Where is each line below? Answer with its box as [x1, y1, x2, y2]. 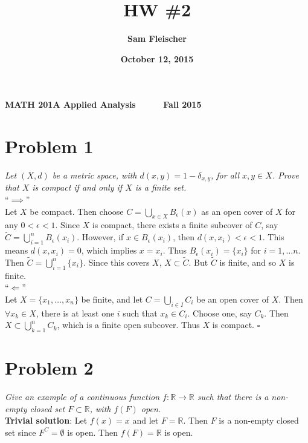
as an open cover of [201, 205, 273, 217]
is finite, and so [219, 255, 277, 268]
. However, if [77, 231, 124, 243]
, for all [210, 169, 240, 182]
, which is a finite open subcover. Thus [57, 318, 200, 331]
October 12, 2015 [120, 52, 194, 65]
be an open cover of [196, 292, 269, 305]
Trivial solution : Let [5, 414, 88, 427]
